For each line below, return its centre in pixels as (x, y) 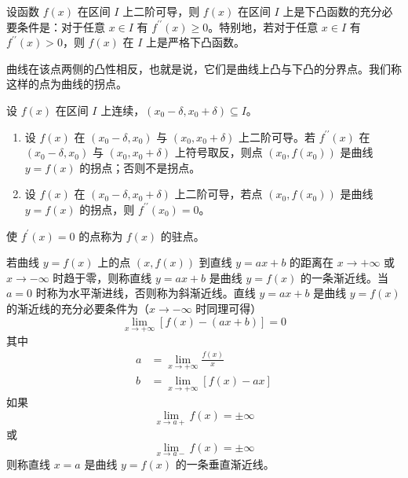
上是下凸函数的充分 (332, 11)
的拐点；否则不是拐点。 (140, 167)
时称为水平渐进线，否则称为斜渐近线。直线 (146, 293)
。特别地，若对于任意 (263, 26)
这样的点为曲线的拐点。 (67, 84)
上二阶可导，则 (161, 11)
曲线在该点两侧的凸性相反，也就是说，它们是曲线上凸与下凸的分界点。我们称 (204, 68)
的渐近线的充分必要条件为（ (78, 308)
